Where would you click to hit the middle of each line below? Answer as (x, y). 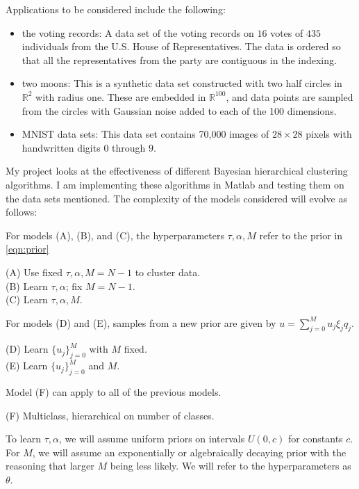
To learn (23, 439)
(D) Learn (27, 349)
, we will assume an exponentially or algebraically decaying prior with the (189, 452)
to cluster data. (168, 272)
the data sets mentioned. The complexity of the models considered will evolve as (176, 198)
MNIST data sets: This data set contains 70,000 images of (145, 134)
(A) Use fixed (34, 272)
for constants (315, 439)
